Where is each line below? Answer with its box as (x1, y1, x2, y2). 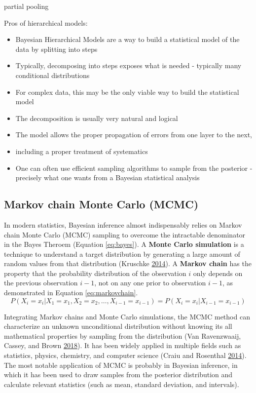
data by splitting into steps (15, 43, 98, 54)
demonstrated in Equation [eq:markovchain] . (4, 287, 138, 298)
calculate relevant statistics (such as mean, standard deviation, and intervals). (4, 379, 239, 389)
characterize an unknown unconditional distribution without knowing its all (4, 321, 232, 331)
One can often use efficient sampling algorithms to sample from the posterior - (15, 162, 253, 173)
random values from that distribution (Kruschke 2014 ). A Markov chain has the (4, 258, 252, 269)
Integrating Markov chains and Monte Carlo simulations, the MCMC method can (4, 311, 250, 321)
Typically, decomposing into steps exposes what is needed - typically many (15, 60, 242, 71)
